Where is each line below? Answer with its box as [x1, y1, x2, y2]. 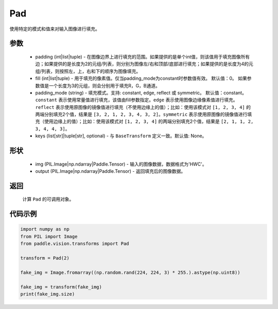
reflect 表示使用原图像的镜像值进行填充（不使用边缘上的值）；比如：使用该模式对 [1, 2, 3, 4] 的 [35, 104, 251, 110]
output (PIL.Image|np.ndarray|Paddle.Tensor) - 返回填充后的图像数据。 [35, 168, 186, 174]
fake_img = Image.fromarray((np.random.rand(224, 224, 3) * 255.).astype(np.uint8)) [20, 269, 240, 275]
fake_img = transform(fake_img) [20, 284, 102, 290]
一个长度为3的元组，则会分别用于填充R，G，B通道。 [48, 82, 161, 88]
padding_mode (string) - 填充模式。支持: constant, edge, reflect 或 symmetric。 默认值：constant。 [35, 89, 247, 96]
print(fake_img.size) [20, 291, 75, 297]
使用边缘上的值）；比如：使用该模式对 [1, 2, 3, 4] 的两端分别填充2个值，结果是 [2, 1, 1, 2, [44, 118, 254, 124]
